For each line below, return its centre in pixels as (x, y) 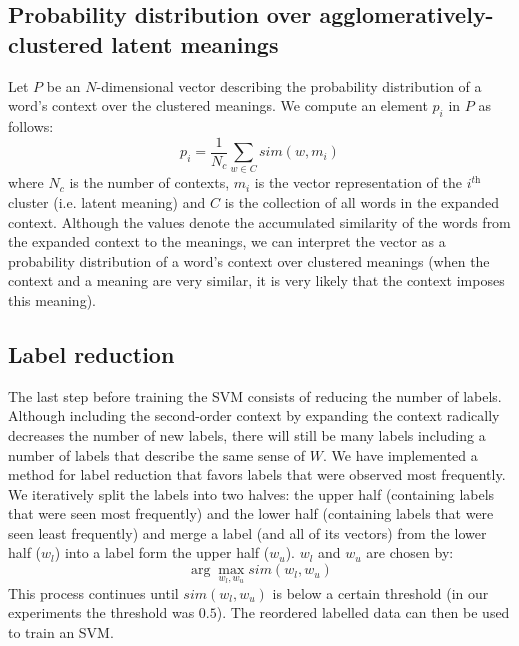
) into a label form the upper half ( (162, 552)
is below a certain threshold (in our (380, 592)
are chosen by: (410, 552)
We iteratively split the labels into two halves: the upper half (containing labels (251, 493)
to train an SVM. (61, 631)
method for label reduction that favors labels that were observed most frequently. (257, 474)
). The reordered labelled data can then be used (363, 612)
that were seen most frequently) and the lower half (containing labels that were (251, 513)
